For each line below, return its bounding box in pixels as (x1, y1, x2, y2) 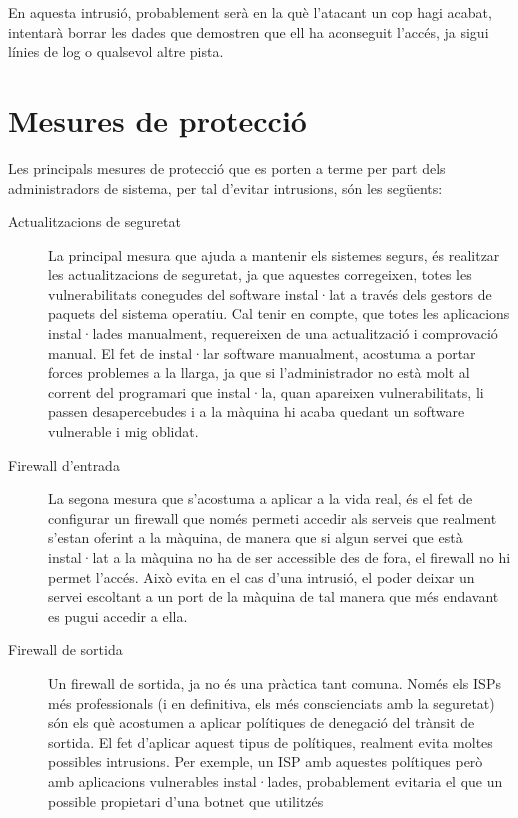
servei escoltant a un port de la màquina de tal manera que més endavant (48, 586, 499, 607)
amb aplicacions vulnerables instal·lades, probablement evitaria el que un (48, 770, 503, 791)
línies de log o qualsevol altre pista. (8, 41, 224, 62)
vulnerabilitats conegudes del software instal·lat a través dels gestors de (48, 283, 492, 304)
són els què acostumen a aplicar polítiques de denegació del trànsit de (48, 712, 475, 733)
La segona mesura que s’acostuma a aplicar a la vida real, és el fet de (48, 488, 473, 509)
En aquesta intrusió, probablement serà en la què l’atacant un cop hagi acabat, (8, 2, 492, 22)
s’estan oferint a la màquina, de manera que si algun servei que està (48, 527, 463, 548)
